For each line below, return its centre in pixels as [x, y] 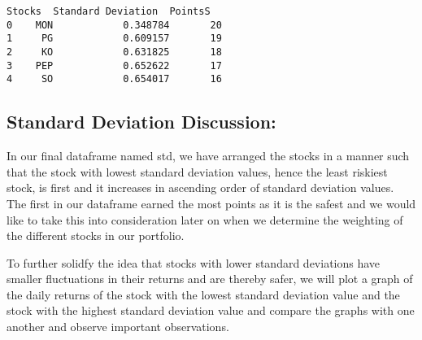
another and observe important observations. [118, 327]
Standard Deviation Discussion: [141, 122]
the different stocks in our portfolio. [96, 235]
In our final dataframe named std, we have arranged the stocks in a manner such [208, 156]
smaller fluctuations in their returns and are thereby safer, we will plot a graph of [210, 279]
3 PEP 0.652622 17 [114, 65]
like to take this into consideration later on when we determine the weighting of [205, 219]
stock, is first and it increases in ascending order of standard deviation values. [200, 187]
